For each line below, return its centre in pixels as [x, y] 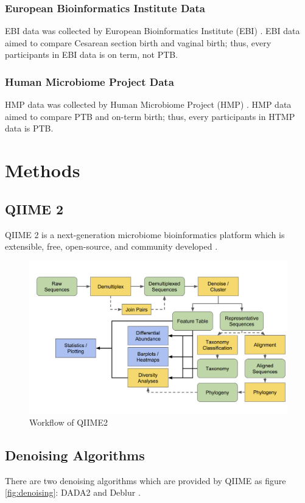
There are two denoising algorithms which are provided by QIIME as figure [145, 480]
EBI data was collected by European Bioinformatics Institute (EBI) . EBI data [152, 31]
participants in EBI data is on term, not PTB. [92, 55]
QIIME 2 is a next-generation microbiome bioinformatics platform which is [145, 234]
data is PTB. [29, 128]
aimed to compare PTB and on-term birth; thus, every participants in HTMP [150, 116]
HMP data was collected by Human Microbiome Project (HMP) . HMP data [148, 104]
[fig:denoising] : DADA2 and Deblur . [73, 492]
